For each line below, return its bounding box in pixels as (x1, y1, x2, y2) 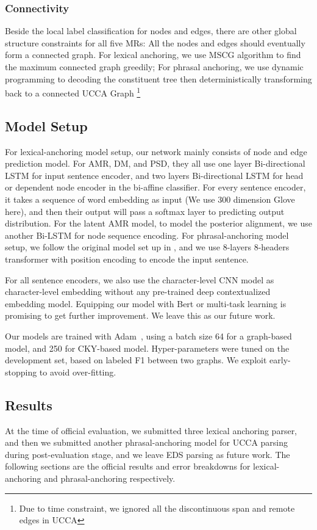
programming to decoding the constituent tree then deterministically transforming (5, 72, 312, 85)
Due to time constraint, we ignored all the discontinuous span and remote (19, 501, 295, 514)
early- (269, 354, 291, 366)
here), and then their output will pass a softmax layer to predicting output (5, 205, 285, 217)
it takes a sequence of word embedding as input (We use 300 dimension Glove (5, 193, 295, 206)
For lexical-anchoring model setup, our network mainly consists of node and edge (5, 145, 307, 158)
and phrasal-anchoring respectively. (44, 471, 176, 484)
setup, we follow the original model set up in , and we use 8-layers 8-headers (5, 241, 290, 253)
